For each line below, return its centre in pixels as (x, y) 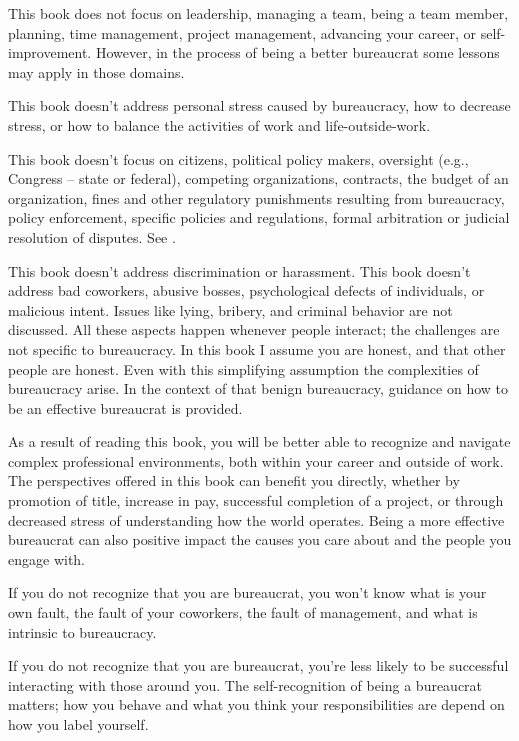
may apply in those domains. (96, 71)
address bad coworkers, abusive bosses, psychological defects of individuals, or (246, 290)
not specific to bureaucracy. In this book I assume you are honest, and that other (257, 348)
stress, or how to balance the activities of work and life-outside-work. (219, 124)
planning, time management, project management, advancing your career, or (242, 32)
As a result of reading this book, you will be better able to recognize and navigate (259, 441)
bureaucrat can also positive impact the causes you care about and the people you (260, 539)
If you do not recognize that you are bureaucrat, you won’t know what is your (247, 592)
